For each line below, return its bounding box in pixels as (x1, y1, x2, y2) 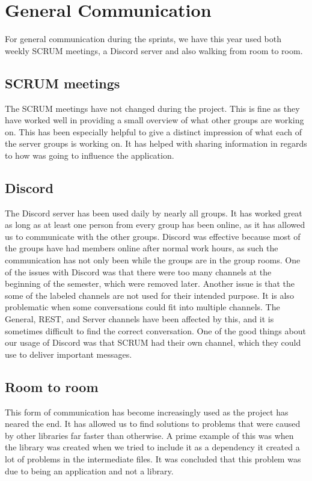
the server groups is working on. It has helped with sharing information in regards (5, 137, 307, 150)
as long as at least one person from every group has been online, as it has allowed (5, 218, 305, 231)
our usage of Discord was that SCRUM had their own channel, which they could (5, 336, 301, 349)
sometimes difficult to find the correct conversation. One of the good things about (5, 324, 306, 337)
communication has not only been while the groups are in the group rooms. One (5, 254, 301, 266)
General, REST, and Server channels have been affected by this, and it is (5, 313, 274, 325)
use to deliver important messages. (5, 348, 132, 360)
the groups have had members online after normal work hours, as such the (5, 242, 278, 254)
